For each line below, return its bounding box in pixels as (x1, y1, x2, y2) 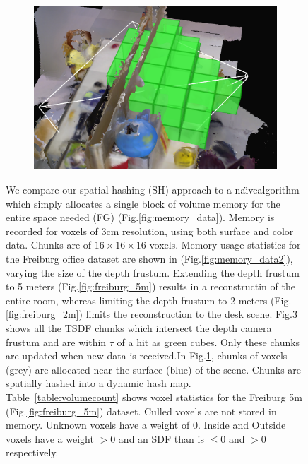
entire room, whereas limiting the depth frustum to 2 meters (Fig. (6, 292, 292, 307)
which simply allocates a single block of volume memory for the (6, 196, 280, 210)
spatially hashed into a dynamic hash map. (6, 376, 191, 391)
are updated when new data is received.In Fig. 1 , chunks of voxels (6, 348, 288, 363)
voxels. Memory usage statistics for (149, 237, 301, 252)
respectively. (6, 445, 59, 460)
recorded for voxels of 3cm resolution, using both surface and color (6, 223, 294, 238)
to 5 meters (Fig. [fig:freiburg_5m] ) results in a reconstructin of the (6, 279, 295, 294)
